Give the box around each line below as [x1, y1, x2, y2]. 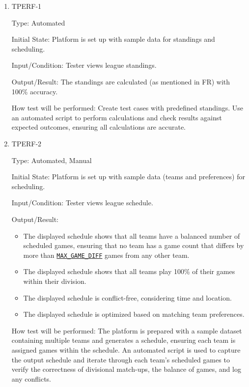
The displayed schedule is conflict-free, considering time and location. [23, 292, 232, 303]
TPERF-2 [11, 138, 42, 148]
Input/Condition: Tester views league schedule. [11, 197, 153, 208]
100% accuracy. [11, 86, 58, 96]
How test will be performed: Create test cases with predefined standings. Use [11, 103, 243, 113]
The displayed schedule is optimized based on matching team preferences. [23, 309, 245, 319]
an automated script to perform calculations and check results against [11, 112, 222, 122]
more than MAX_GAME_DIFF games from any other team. [23, 249, 190, 260]
